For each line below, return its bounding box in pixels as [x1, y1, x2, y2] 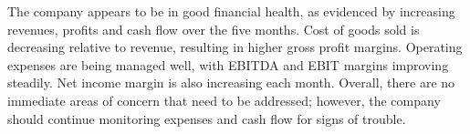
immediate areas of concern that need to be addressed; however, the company [7, 90, 441, 109]
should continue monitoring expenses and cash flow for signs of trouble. [7, 108, 406, 128]
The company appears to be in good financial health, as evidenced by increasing [7, 2, 455, 20]
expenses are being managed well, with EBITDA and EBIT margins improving [7, 55, 449, 74]
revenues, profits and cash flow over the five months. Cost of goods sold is [7, 19, 420, 38]
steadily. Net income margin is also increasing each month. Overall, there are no [7, 73, 455, 92]
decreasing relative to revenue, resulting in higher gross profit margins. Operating [7, 37, 463, 57]
